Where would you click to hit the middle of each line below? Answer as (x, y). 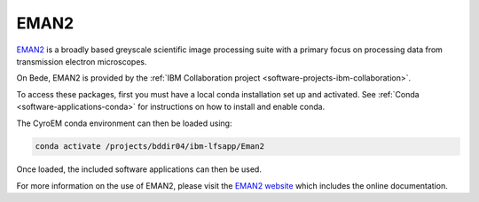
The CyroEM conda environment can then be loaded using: (124, 123)
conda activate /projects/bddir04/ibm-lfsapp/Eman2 (150, 147)
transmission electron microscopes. (82, 61)
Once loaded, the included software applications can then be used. (139, 169)
